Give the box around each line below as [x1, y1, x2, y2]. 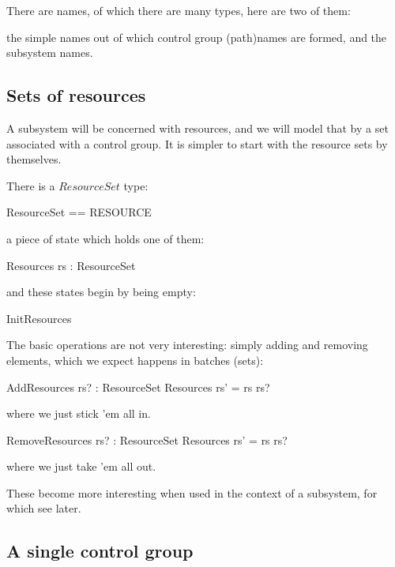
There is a [6, 177, 55, 193]
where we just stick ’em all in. [6, 405, 151, 422]
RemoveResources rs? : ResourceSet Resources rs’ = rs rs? [6, 431, 288, 448]
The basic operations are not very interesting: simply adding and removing [6, 336, 368, 353]
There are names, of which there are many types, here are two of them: [6, 2, 351, 18]
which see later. [6, 500, 81, 516]
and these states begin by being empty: [6, 283, 196, 300]
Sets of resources [6, 83, 146, 107]
